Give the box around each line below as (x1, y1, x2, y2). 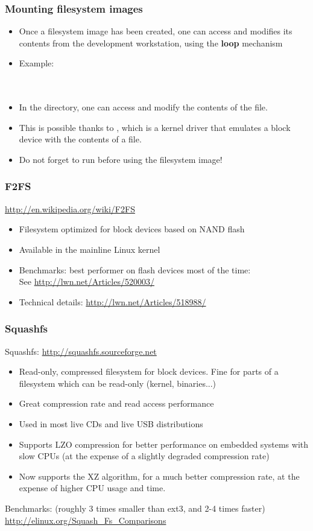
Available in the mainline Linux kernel (19, 243, 160, 255)
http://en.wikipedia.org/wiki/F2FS (5, 202, 135, 215)
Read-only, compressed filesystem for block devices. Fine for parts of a (19, 365, 279, 378)
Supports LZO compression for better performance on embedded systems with (19, 437, 309, 450)
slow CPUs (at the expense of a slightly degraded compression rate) (19, 450, 270, 462)
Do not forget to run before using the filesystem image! (19, 153, 223, 165)
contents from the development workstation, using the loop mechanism (19, 36, 283, 49)
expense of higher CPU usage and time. (19, 482, 166, 494)
